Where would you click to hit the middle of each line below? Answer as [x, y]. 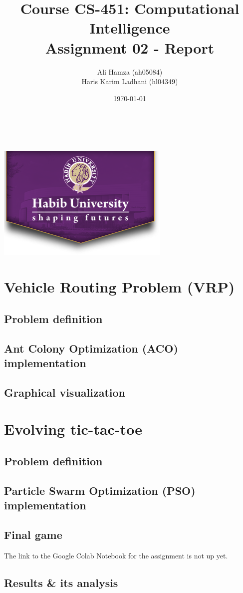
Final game [33, 534]
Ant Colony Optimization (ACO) [91, 348]
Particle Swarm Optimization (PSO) [100, 490]
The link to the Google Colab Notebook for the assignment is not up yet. [116, 555]
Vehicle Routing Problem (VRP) [120, 287]
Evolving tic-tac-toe [73, 429]
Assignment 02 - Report [130, 47]
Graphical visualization [65, 392]
